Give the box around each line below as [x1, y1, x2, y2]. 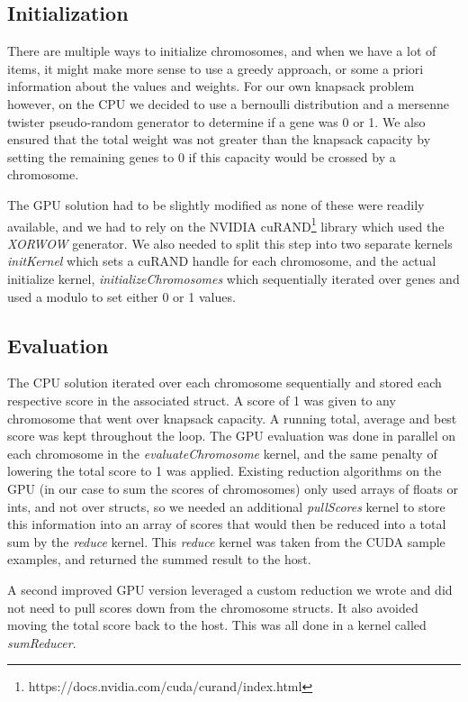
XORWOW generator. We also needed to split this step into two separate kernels [7, 233, 453, 252]
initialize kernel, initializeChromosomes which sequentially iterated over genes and [7, 269, 460, 287]
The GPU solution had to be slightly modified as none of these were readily [7, 195, 425, 214]
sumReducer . [7, 633, 76, 652]
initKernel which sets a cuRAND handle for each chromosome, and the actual [7, 251, 436, 270]
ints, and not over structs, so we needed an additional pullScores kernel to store [7, 497, 445, 515]
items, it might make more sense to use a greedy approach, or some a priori [7, 59, 424, 77]
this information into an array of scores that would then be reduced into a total [7, 515, 446, 533]
